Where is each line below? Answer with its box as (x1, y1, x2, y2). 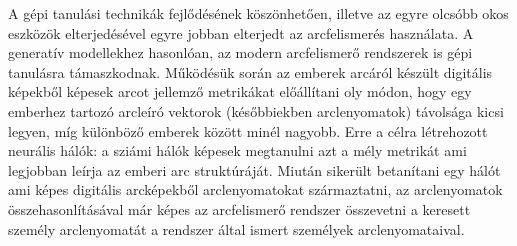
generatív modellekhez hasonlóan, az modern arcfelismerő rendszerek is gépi (8, 42, 473, 63)
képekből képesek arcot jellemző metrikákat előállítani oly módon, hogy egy (8, 81, 472, 102)
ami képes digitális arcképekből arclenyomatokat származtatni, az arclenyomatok (8, 179, 503, 200)
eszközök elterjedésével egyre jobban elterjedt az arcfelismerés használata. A (8, 22, 474, 43)
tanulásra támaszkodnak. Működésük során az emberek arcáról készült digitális (8, 61, 493, 82)
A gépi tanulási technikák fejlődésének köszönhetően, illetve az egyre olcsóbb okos (8, 3, 509, 23)
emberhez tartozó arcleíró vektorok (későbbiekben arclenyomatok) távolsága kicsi (8, 100, 504, 121)
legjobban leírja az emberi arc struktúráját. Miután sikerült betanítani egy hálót (8, 159, 501, 180)
